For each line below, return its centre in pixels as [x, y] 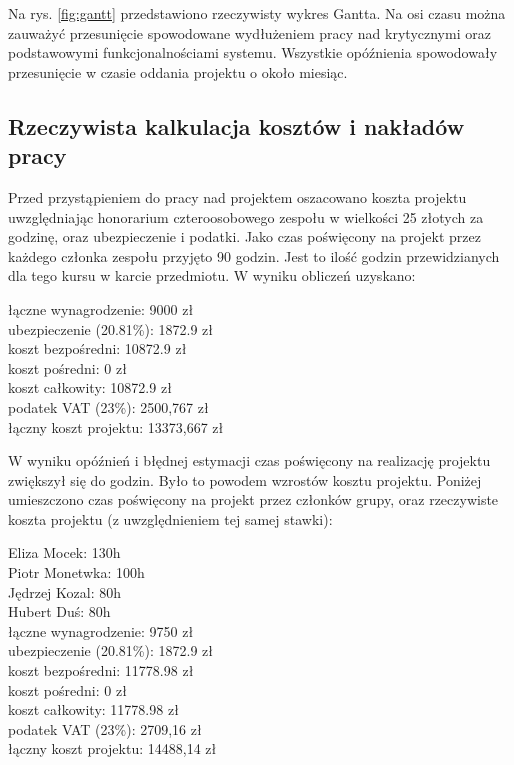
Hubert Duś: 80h [59, 611]
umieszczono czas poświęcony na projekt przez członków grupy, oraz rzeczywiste [253, 499]
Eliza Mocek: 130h [64, 552]
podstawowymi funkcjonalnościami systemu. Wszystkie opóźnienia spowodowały [253, 52]
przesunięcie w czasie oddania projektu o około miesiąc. [178, 71]
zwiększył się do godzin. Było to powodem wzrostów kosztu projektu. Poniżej [245, 479]
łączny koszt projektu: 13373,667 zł [116, 426]
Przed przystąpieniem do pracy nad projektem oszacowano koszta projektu [237, 196]
